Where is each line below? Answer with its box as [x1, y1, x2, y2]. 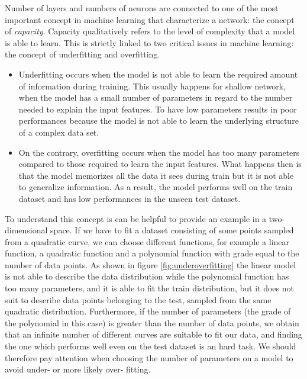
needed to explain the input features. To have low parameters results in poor [18, 102, 297, 115]
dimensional [5, 224, 48, 236]
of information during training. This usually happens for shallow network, [18, 79, 286, 92]
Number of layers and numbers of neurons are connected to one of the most [5, 2, 279, 14]
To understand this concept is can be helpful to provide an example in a [5, 212, 267, 224]
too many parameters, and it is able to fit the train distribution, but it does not [5, 282, 294, 294]
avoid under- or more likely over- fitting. [5, 363, 151, 375]
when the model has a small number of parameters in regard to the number [18, 91, 293, 104]
